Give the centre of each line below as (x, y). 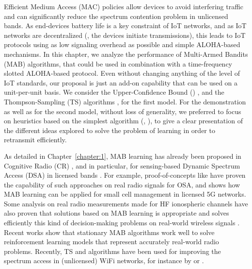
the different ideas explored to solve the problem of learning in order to (110, 130)
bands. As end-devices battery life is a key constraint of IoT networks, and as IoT (125, 25)
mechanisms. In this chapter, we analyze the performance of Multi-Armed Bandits (126, 54)
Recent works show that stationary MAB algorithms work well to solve (109, 232)
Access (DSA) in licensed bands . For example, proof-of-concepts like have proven (125, 175)
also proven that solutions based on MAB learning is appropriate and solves (117, 213)
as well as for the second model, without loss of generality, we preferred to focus (123, 111)
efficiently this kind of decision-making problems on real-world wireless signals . (122, 223)
